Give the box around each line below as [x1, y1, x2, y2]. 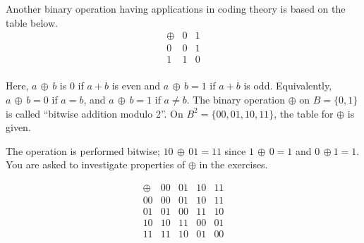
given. [6, 120, 31, 135]
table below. [6, 15, 58, 30]
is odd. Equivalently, [243, 78, 332, 93]
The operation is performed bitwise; [6, 143, 160, 158]
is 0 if [59, 78, 84, 93]
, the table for [274, 106, 334, 120]
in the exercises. [199, 157, 268, 172]
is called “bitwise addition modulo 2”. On [6, 106, 183, 120]
